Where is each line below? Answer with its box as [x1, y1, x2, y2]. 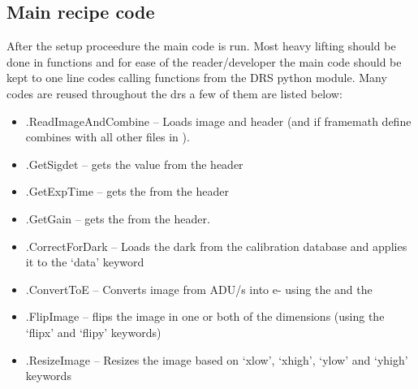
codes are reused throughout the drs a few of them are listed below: [6, 84, 343, 102]
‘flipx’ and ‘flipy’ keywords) [25, 323, 162, 340]
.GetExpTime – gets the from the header [25, 183, 229, 200]
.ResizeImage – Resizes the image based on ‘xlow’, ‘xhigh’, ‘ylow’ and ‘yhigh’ [25, 351, 408, 368]
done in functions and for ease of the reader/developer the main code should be [6, 53, 402, 70]
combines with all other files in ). [25, 128, 190, 145]
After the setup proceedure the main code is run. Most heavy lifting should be [6, 37, 396, 54]
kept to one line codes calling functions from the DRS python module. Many [6, 69, 387, 86]
